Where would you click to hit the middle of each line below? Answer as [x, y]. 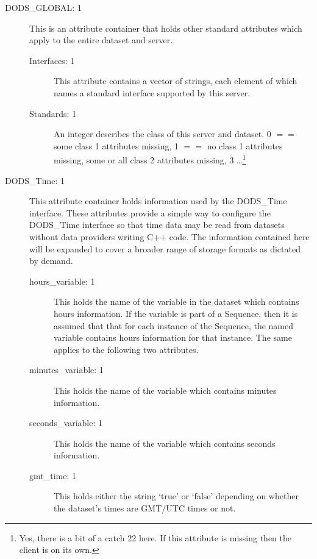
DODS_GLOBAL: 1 [43, 7]
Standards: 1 [53, 113]
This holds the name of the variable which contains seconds [165, 443]
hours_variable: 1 [62, 281]
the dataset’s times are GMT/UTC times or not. [145, 508]
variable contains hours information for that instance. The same [173, 337]
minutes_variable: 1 [66, 370]
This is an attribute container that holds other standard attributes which [166, 28]
